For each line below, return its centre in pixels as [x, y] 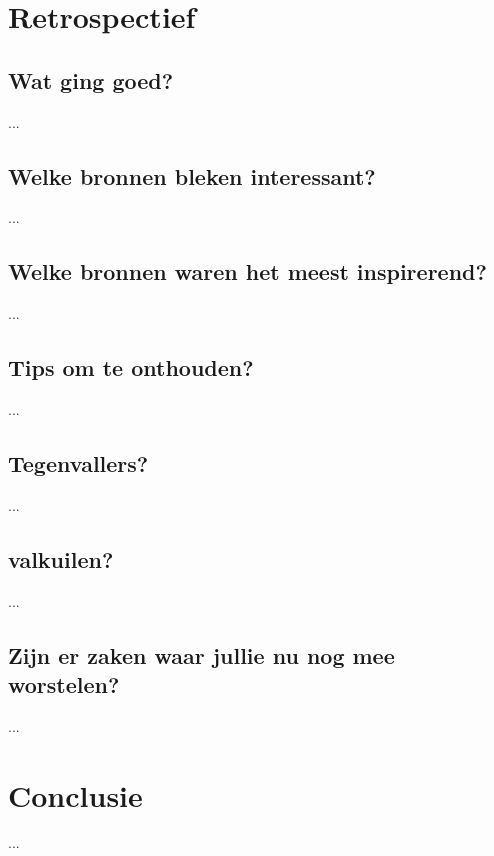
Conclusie [75, 794]
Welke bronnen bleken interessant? [192, 175]
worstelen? [64, 683]
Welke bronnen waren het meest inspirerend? [247, 271]
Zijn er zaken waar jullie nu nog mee [201, 654]
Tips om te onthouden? [131, 367]
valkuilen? [61, 558]
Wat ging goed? [91, 79]
